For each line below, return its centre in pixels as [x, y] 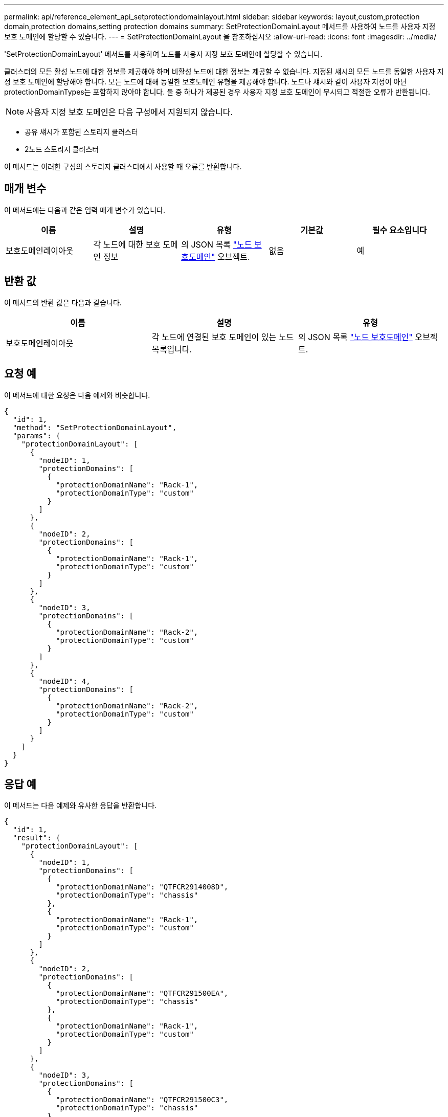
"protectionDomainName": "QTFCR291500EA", [142, 993]
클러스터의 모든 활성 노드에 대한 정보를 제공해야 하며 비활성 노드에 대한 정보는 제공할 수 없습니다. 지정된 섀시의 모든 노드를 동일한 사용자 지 [224, 71]
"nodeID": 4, [64, 681]
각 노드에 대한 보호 [127, 244]
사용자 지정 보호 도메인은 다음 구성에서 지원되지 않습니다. [130, 112]
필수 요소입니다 [399, 230]
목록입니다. [172, 349]
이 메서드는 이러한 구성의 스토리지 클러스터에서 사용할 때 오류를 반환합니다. [123, 166]
